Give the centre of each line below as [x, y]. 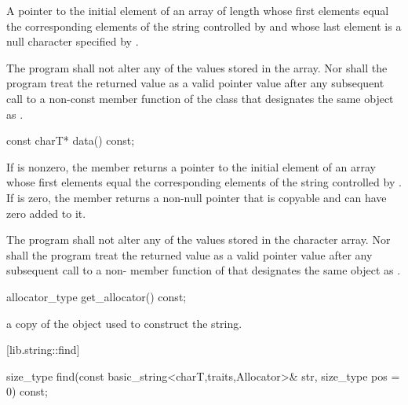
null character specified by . [73, 41]
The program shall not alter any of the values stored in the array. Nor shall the [197, 67]
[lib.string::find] [43, 350]
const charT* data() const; [71, 140]
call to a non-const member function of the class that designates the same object [200, 98]
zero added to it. [46, 213]
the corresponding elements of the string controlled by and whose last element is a [204, 26]
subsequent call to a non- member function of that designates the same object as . [204, 270]
